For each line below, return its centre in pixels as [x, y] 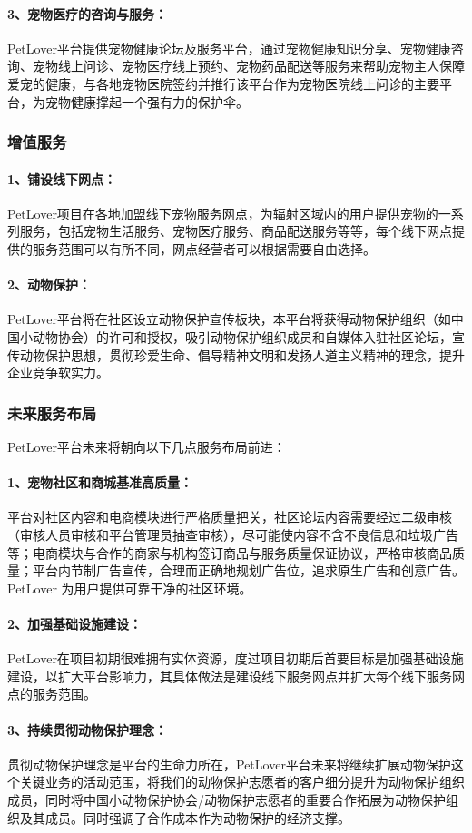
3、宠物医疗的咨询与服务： [88, 13]
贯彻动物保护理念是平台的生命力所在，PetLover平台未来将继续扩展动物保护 [229, 764]
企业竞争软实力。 [58, 372]
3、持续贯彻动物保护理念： [88, 729]
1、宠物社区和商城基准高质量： [100, 482]
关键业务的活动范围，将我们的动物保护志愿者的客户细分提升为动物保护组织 [242, 782]
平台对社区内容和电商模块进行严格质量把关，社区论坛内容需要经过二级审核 [230, 517]
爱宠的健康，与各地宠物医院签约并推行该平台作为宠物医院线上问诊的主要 [223, 83]
